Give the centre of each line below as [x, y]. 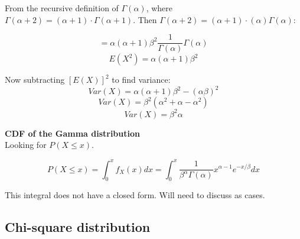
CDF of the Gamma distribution [72, 133]
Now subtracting [35, 80]
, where [159, 8]
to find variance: [141, 80]
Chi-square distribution [78, 227]
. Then [145, 19]
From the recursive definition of [62, 8]
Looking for [26, 145]
